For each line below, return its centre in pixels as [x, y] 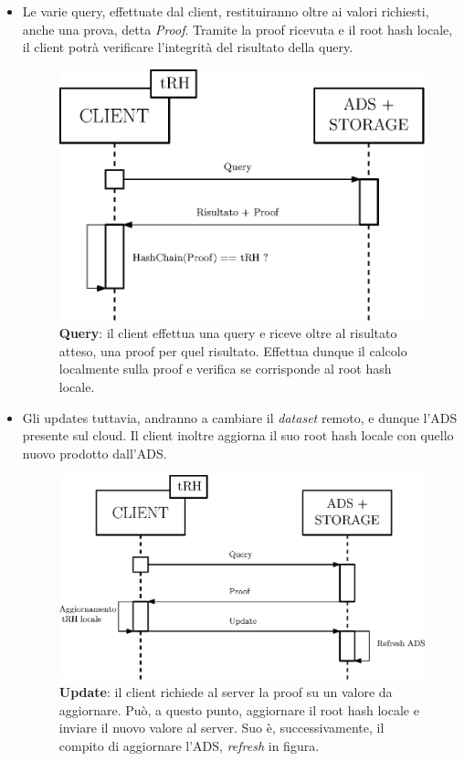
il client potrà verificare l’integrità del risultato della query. [188, 47]
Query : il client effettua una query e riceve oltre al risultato [228, 333]
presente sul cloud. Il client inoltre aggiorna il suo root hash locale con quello [238, 435]
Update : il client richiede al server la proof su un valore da [226, 692]
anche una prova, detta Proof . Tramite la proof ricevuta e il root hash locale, [237, 29]
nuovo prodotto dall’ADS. [95, 453]
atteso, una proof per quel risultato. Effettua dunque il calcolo [233, 350]
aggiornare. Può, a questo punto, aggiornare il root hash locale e [239, 709]
